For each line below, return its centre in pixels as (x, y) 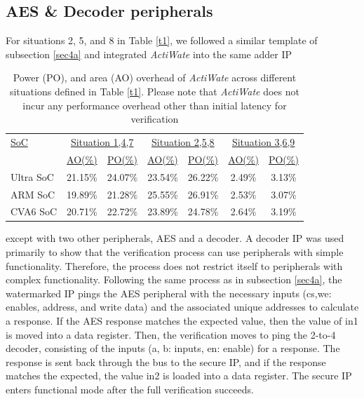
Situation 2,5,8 (183, 142)
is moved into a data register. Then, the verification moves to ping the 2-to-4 (171, 334)
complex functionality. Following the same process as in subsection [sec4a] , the (174, 279)
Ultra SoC (32, 176)
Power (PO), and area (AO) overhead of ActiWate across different (155, 77)
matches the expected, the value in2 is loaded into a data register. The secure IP (179, 376)
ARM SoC (33, 194)
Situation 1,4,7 (102, 142)
